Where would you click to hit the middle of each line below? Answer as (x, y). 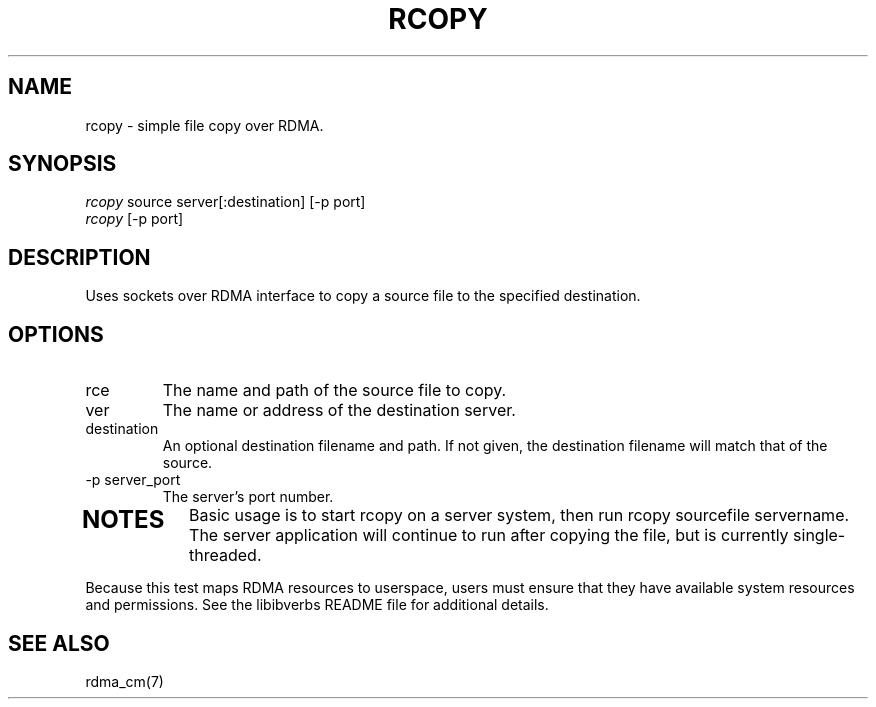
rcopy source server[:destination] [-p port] (225, 202)
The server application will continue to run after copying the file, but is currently (489, 535)
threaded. (225, 555)
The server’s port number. (248, 497)
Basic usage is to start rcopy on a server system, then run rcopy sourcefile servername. (519, 515)
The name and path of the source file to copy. (334, 390)
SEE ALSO (59, 643)
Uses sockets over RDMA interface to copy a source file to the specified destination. (363, 296)
